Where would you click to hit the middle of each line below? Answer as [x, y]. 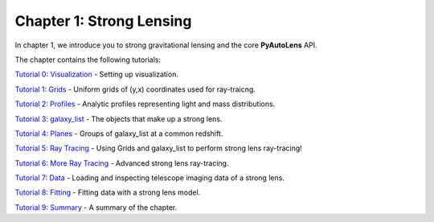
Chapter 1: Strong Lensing [103, 21]
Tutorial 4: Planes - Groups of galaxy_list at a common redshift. [119, 134]
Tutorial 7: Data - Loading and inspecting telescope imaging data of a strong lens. [150, 178]
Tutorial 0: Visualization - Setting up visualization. [96, 74]
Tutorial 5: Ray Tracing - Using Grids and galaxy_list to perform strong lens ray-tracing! [159, 148]
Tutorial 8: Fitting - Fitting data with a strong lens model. [108, 192]
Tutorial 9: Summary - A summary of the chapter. [96, 207]
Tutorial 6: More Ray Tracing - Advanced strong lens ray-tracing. [122, 163]
